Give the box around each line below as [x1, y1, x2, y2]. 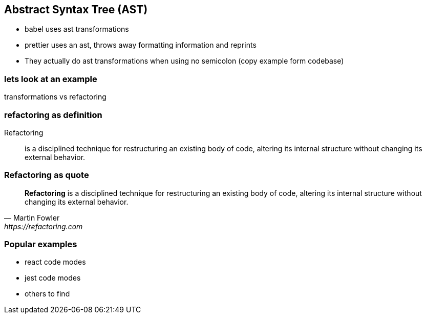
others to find [25, 289, 70, 299]
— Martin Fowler [4, 213, 60, 222]
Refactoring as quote [4, 170, 89, 181]
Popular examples [4, 239, 77, 250]
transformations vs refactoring [4, 92, 106, 102]
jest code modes [25, 273, 81, 283]
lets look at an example [4, 73, 97, 84]
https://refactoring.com [4, 222, 83, 231]
